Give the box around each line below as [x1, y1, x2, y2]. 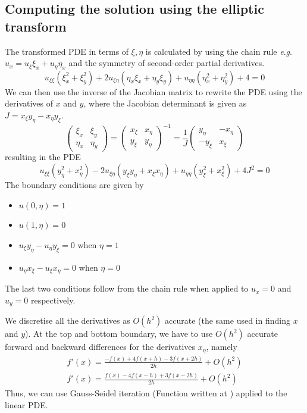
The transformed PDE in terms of [5, 45, 129, 57]
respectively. [30, 293, 76, 306]
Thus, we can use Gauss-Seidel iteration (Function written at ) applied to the [5, 387, 287, 399]
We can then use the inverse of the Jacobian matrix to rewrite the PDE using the [5, 85, 302, 98]
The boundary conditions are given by [5, 179, 144, 191]
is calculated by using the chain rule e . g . [145, 45, 292, 57]
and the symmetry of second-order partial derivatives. [68, 57, 265, 69]
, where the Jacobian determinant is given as [83, 97, 247, 109]
